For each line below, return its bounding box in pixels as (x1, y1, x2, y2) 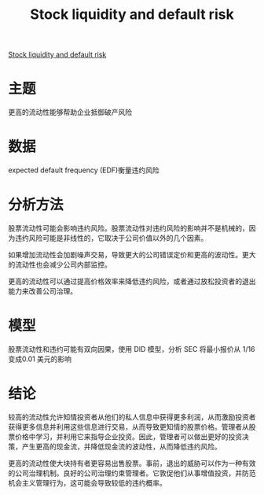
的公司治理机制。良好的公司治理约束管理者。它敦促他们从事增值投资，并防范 (8, 468, 256, 478)
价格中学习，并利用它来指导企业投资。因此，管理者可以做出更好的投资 (14, 431, 242, 441)
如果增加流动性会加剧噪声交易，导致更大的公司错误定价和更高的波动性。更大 (8, 250, 256, 259)
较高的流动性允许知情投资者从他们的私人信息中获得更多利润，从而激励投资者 (8, 412, 256, 422)
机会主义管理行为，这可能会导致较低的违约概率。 (8, 478, 167, 487)
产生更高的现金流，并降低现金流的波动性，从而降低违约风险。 (21, 441, 222, 451)
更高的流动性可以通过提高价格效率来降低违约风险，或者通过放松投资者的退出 (8, 277, 256, 286)
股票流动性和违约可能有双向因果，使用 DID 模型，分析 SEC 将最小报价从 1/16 (8, 344, 255, 353)
